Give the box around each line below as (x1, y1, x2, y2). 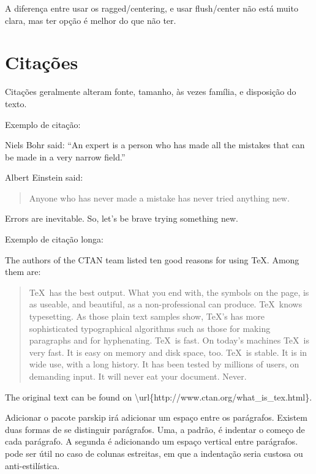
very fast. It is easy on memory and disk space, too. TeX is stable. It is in (29, 345, 307, 358)
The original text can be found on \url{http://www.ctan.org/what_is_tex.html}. (5, 390, 312, 403)
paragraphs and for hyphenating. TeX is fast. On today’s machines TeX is (29, 334, 309, 347)
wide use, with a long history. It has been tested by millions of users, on (29, 358, 299, 371)
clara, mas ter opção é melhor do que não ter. (5, 13, 176, 26)
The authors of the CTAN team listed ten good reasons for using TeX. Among (5, 253, 299, 266)
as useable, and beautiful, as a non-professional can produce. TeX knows (29, 298, 303, 310)
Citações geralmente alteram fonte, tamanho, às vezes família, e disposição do (5, 85, 296, 98)
